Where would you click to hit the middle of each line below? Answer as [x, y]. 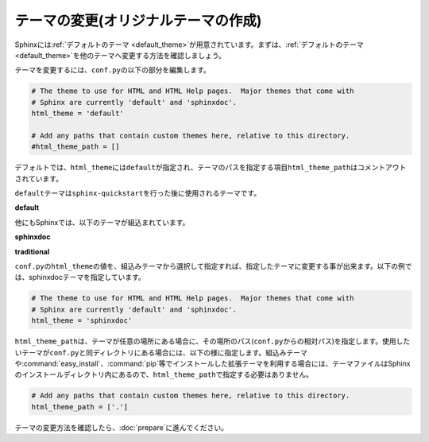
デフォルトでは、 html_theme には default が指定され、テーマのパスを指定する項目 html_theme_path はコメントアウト [211, 168]
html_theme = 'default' [78, 114]
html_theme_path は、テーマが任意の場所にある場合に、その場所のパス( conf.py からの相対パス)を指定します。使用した [213, 341]
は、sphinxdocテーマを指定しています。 [80, 277]
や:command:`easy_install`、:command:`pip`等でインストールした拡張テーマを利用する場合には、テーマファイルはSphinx [213, 363]
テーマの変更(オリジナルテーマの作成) [138, 21]
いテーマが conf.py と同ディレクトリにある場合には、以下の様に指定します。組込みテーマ [161, 352]
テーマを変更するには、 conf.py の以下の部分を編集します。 [112, 70]
